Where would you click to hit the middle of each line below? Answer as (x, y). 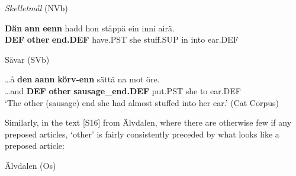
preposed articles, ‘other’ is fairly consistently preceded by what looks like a (142, 134)
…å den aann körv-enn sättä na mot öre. (82, 79)
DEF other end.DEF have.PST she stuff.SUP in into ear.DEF (122, 39)
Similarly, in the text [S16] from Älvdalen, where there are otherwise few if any (148, 122)
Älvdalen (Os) (30, 165)
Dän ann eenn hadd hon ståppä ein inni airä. (90, 28)
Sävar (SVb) (27, 59)
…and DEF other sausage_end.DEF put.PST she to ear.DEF (123, 90)
